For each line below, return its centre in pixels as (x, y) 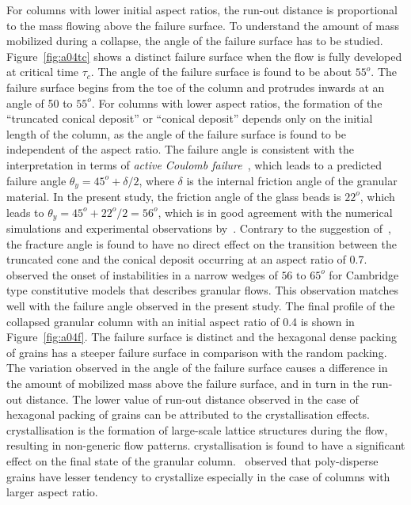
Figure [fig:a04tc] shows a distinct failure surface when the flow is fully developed (204, 56)
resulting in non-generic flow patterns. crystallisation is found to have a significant (206, 445)
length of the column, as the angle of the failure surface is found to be (176, 133)
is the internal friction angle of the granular (292, 180)
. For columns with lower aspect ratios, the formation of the (237, 103)
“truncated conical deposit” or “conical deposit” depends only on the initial (190, 118)
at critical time (43, 72)
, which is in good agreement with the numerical (275, 212)
